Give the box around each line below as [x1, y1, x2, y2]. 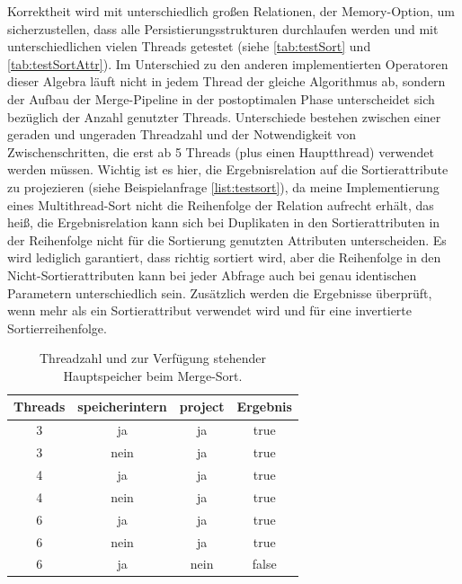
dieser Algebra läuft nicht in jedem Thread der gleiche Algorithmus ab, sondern [7, 72, 446, 91]
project [179, 397, 225, 416]
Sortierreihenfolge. [7, 318, 107, 337]
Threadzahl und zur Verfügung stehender [40, 349, 266, 367]
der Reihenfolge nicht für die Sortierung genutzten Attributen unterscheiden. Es [7, 230, 447, 249]
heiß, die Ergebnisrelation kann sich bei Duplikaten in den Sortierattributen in [7, 213, 440, 232]
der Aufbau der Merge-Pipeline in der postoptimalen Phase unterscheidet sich [7, 89, 435, 108]
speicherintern [77, 397, 167, 416]
